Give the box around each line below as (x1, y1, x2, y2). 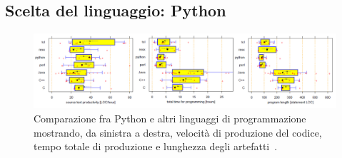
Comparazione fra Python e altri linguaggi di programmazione (34, 110, 306, 125)
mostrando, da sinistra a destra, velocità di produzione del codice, (34, 125, 322, 139)
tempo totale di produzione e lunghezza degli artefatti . (34, 139, 278, 154)
